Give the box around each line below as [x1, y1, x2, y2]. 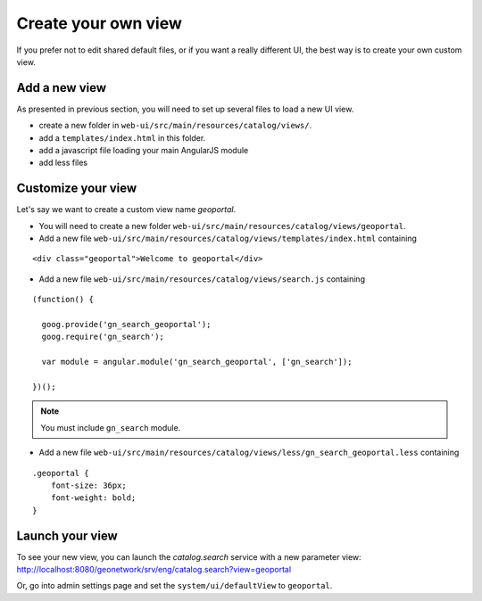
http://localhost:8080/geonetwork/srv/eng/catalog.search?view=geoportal [16, 564, 292, 575]
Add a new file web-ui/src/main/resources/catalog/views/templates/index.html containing [38, 233, 417, 244]
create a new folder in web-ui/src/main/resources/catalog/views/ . [38, 120, 312, 131]
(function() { [32, 294, 94, 305]
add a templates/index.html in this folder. [38, 132, 206, 143]
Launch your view [16, 528, 118, 543]
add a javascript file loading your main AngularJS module [38, 145, 249, 156]
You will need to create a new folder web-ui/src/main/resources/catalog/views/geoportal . [38, 220, 406, 231]
